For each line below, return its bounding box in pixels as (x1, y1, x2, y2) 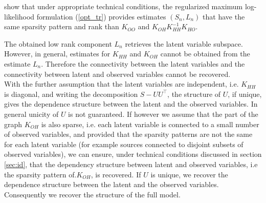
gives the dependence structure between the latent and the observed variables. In (4, 98, 258, 109)
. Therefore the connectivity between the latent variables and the (41, 58, 245, 69)
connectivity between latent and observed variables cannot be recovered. (4, 68, 231, 79)
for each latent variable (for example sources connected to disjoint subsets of (4, 138, 243, 149)
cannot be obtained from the (160, 48, 250, 59)
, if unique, (228, 88, 262, 99)
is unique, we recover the (150, 169, 228, 179)
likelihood (4, 11, 35, 22)
